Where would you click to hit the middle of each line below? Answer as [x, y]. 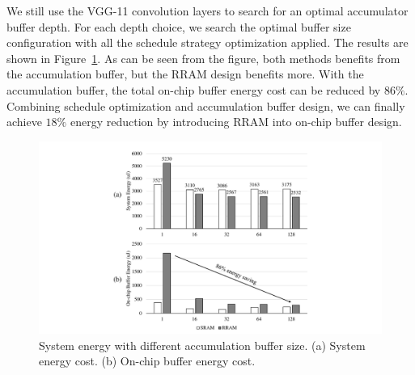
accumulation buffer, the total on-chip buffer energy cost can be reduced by [194, 89]
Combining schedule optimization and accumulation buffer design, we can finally [206, 105]
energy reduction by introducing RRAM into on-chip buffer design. [236, 122]
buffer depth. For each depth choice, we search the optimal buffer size [179, 26]
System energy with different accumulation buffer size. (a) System [202, 345]
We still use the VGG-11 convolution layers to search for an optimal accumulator [207, 11]
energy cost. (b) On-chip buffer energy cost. [147, 361]
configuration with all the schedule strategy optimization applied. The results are [207, 42]
